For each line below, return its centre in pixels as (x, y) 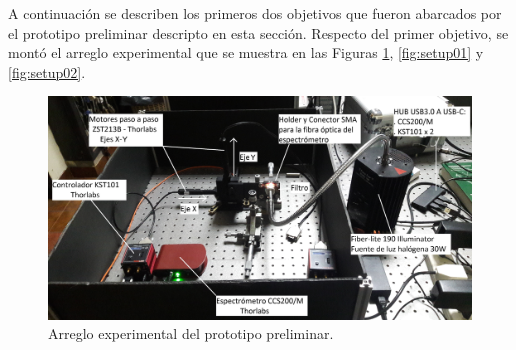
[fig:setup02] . (47, 71)
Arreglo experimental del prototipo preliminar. (191, 333)
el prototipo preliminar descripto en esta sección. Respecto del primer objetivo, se (258, 32)
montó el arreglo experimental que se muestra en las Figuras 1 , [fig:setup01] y (246, 52)
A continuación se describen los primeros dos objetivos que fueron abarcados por (255, 13)
